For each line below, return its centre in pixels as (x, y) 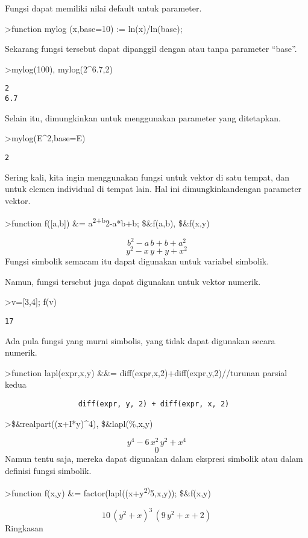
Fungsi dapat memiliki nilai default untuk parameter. (103, 8)
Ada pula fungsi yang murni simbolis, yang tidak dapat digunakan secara (140, 340)
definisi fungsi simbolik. (48, 470)
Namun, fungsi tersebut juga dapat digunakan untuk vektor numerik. (133, 281)
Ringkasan (24, 528)
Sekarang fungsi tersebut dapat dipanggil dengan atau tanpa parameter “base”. (151, 49)
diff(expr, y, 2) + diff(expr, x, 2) (154, 404)
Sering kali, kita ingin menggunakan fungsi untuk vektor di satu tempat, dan (147, 177)
